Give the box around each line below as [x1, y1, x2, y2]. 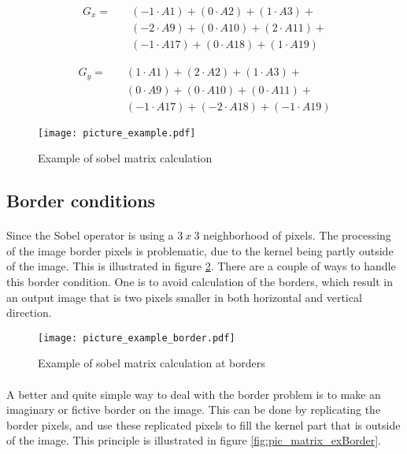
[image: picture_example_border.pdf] [38, 332, 235, 344]
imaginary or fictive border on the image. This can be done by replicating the [6, 401, 381, 418]
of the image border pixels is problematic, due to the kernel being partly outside [6, 242, 394, 259]
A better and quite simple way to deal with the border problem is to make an [6, 385, 381, 402]
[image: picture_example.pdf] [38, 127, 196, 139]
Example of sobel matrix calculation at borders [38, 355, 265, 371]
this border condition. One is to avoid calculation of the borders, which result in [6, 274, 393, 290]
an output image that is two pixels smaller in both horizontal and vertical [6, 288, 362, 305]
